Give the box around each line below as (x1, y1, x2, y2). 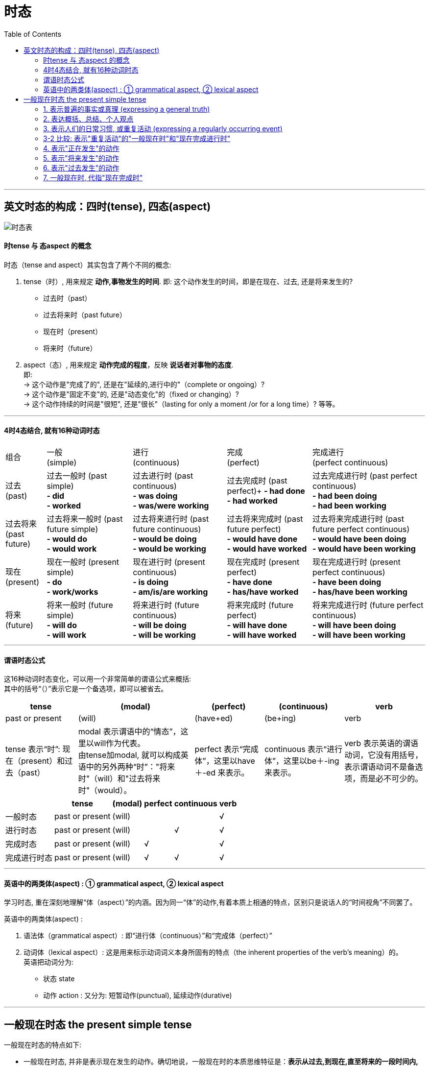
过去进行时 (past (133, 471, 193, 481)
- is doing (133, 577, 168, 587)
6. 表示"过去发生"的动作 (43, 163, 119, 172)
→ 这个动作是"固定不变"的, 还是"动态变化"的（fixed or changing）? (24, 389, 239, 398)
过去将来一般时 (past (47, 514, 123, 524)
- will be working (133, 630, 196, 640)
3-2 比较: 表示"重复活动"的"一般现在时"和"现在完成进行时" (43, 134, 231, 143)
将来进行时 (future (133, 600, 199, 610)
